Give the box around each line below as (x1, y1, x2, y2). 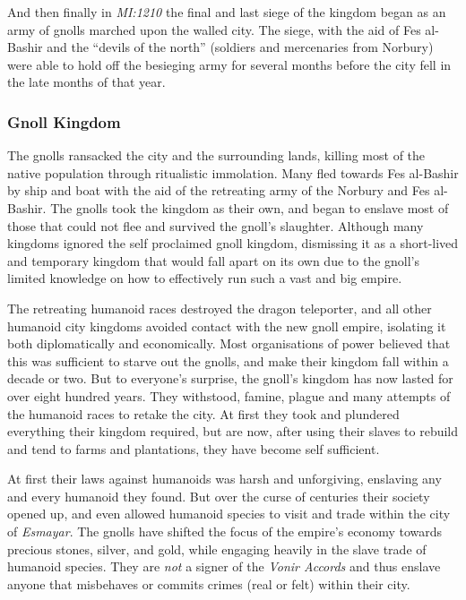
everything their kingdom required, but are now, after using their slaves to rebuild (7, 422, 459, 441)
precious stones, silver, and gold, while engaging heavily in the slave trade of (7, 539, 427, 558)
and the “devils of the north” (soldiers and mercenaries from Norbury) (47, 38, 434, 56)
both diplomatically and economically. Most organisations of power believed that (7, 334, 451, 353)
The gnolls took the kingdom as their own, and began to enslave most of (50, 198, 449, 217)
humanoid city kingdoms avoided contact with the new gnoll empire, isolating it (7, 316, 446, 335)
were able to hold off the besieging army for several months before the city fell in (7, 55, 452, 73)
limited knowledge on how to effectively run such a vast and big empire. (7, 269, 402, 287)
